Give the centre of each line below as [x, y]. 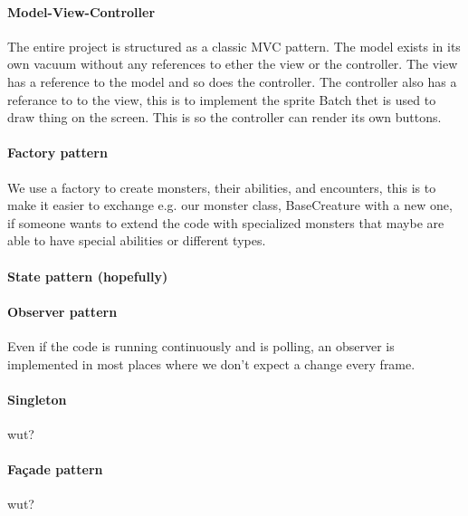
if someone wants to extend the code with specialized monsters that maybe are [226, 222]
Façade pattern [55, 469]
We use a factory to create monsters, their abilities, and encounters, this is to [222, 187]
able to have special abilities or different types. [137, 240]
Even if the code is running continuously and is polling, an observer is [201, 345]
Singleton [37, 399]
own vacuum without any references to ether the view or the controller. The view [233, 64]
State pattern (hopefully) [88, 276]
